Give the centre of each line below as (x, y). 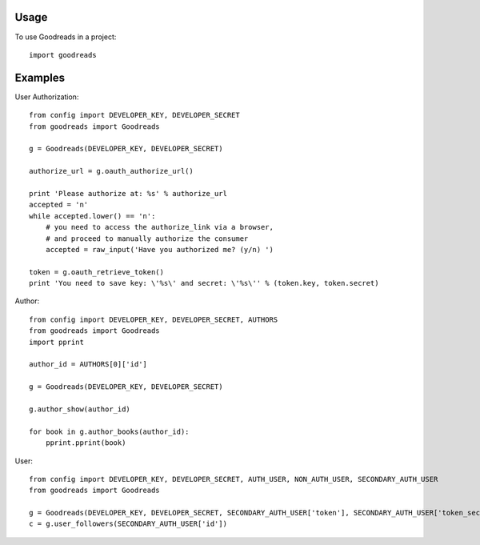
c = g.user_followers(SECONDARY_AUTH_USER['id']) (128, 524)
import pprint (56, 342)
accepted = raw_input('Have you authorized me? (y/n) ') (159, 249)
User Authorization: (47, 97)
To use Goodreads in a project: (66, 37)
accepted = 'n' (59, 205)
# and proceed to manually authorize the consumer (147, 238)
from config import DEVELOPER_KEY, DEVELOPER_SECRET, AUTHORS (154, 319)
